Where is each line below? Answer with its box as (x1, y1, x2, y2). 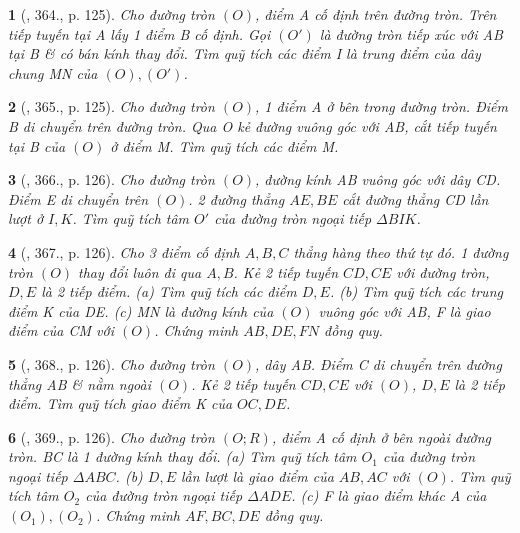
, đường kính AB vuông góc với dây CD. (255, 169, 501, 190)
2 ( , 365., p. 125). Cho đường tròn (8, 96, 215, 117)
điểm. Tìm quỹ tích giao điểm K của (8, 393, 233, 414)
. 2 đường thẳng (188, 188, 285, 209)
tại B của (8, 135, 66, 156)
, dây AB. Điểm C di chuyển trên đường (255, 353, 502, 374)
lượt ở (8, 208, 44, 229)
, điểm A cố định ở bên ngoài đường (271, 426, 491, 447)
